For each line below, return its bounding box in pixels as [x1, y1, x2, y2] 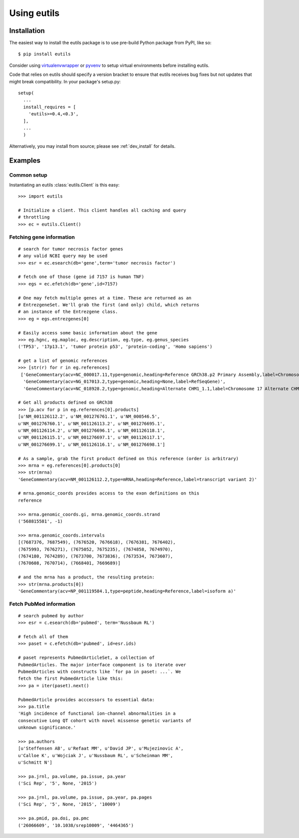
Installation [9, 26, 45, 35]
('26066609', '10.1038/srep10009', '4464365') [18, 823, 134, 828]
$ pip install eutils [18, 51, 71, 57]
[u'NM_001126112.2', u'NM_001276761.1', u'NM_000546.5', [18, 414, 160, 419]
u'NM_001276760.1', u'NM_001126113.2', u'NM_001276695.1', [18, 421, 165, 426]
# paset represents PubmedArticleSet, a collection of [18, 655, 155, 661]
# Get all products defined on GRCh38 [18, 400, 113, 405]
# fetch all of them [18, 634, 68, 640]
